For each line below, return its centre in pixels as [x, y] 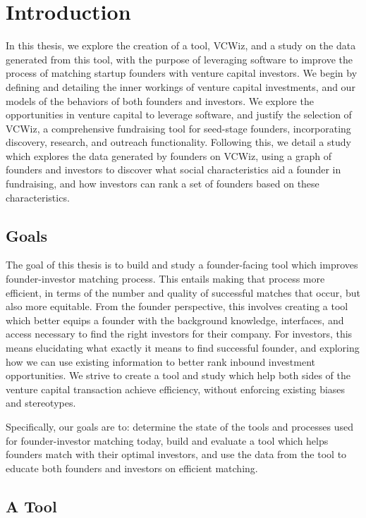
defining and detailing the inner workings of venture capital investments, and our [181, 86]
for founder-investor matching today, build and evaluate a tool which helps [167, 440]
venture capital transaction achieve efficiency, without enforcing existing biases [176, 389]
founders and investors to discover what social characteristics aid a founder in [173, 169]
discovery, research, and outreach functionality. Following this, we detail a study [178, 142]
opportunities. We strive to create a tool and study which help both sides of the [178, 375]
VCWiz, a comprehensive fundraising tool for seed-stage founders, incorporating [178, 128]
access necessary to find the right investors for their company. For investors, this [179, 334]
